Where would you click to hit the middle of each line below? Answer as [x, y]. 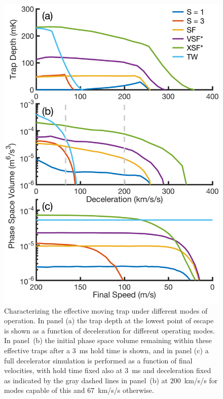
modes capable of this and [45, 390]
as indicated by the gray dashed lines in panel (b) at [86, 380]
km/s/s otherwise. [126, 390]
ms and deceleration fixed [172, 370]
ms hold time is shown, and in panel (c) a [144, 350]
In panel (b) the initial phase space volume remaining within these [108, 340]
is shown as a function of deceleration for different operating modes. [109, 330]
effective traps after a [37, 350]
